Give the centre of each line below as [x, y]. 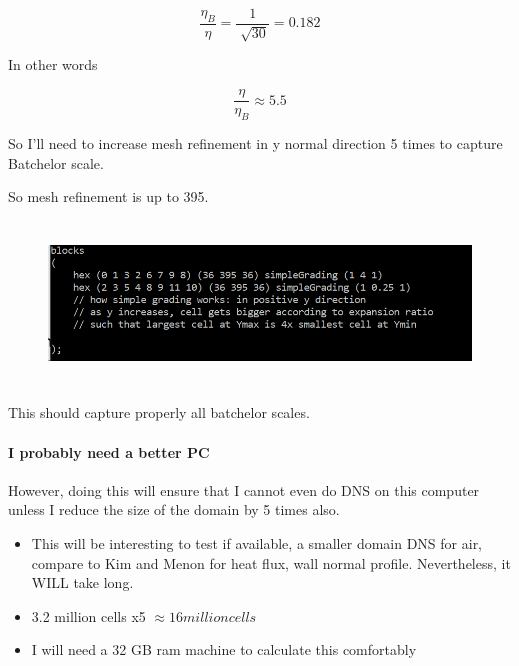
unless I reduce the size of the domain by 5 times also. [174, 509]
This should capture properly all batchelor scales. [159, 412]
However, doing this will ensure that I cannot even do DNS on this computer [244, 489]
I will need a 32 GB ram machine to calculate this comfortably [224, 649]
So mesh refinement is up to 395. [108, 196]
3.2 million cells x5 [88, 615]
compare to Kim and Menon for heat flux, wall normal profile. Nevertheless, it [271, 562]
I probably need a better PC [109, 451]
